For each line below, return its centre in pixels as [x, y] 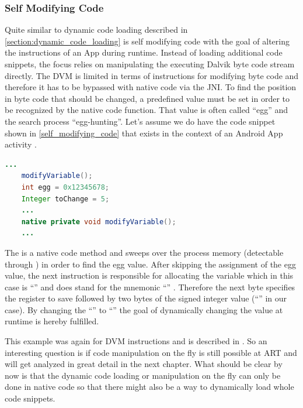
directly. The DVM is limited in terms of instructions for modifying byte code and [152, 75]
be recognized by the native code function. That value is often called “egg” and [147, 110]
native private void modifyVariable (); [99, 222]
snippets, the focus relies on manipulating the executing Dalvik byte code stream [150, 64]
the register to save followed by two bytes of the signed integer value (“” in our [146, 298]
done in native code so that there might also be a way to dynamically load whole [149, 387]
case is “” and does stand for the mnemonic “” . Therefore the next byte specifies [150, 287]
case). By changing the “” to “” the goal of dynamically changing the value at [144, 309]
